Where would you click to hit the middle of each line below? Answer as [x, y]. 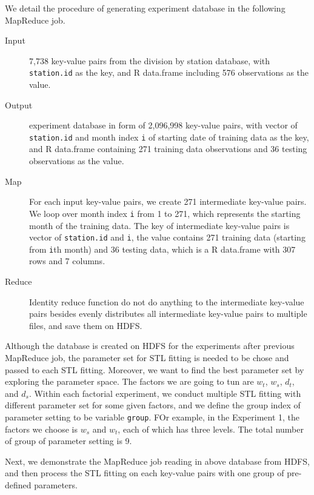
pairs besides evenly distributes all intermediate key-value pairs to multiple [168, 314]
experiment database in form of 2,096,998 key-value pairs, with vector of [163, 125]
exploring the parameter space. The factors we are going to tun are [129, 381]
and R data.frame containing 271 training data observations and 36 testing [168, 149]
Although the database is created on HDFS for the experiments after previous [150, 346]
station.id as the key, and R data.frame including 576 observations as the [169, 72]
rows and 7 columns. [67, 261]
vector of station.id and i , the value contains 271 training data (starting [167, 237]
